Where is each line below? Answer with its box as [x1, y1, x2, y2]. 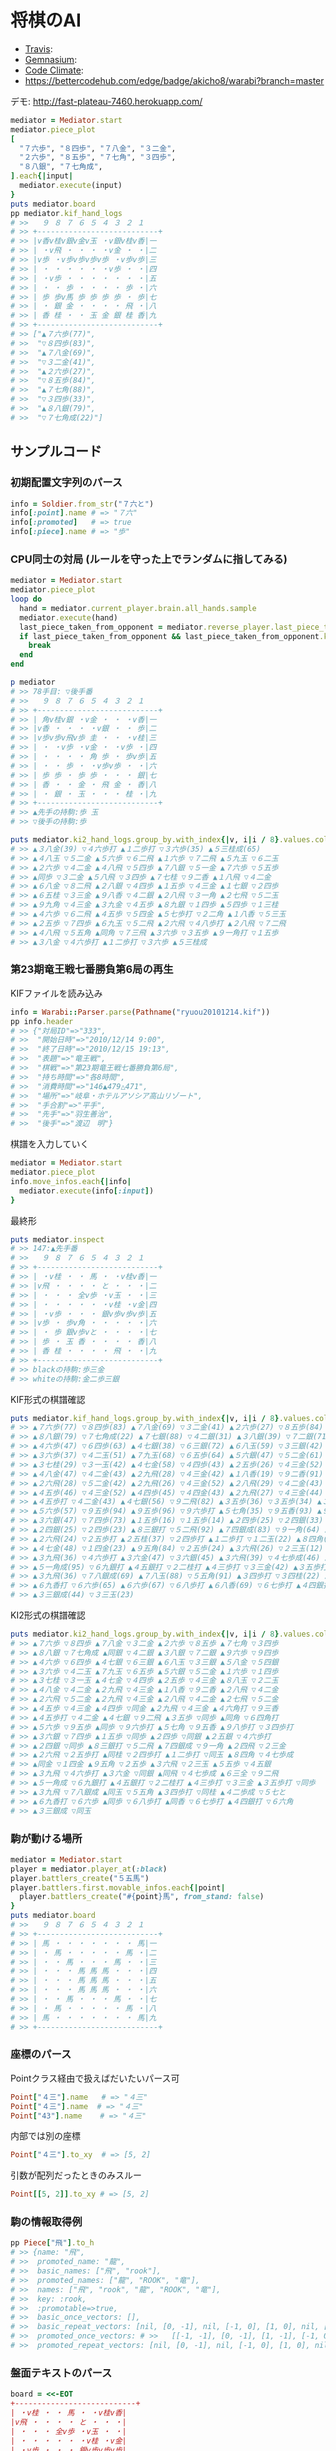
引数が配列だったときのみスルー [10, 2169, 142, 2181]
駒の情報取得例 [10, 2215, 83, 2229]
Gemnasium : [24, 53, 78, 65]
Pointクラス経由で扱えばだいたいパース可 [10, 2072, 180, 2084]
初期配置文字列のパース [10, 476, 123, 490]
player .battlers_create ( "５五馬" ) [10, 1873, 150, 1883]
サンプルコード [10, 443, 102, 460]
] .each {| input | [10, 171, 74, 181]
